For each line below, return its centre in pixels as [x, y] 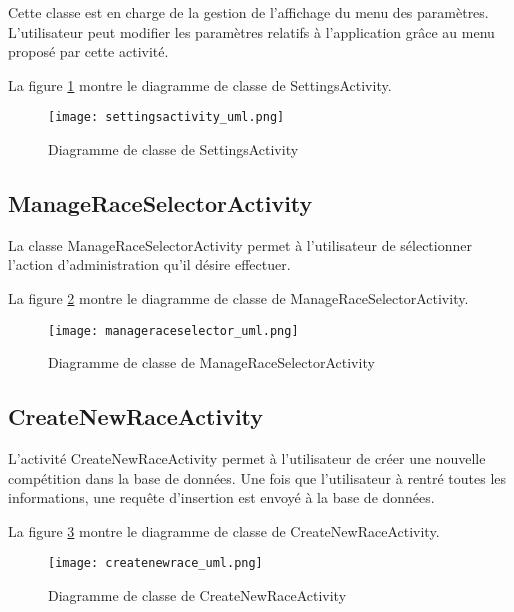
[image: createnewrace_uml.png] [155, 563]
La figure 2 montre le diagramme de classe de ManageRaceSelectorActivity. [238, 298]
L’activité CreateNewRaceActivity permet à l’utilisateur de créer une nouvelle [247, 458]
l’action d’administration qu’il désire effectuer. [149, 264]
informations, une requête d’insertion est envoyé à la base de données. [221, 497]
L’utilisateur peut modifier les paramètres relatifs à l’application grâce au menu [251, 31]
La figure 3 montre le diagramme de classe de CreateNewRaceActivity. [224, 530]
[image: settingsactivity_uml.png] [166, 117]
